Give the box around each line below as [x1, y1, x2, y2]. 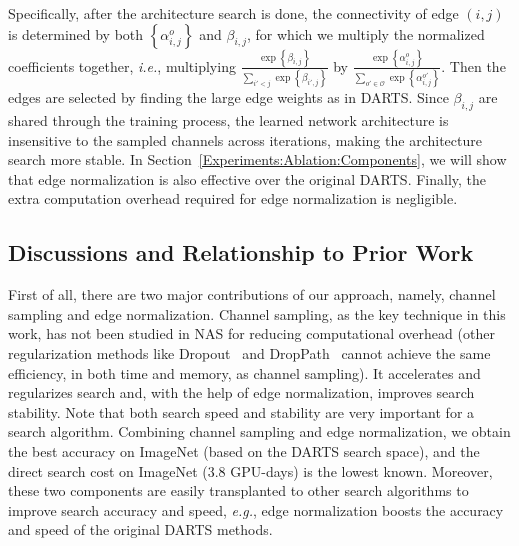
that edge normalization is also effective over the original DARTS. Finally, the [8, 168, 487, 189]
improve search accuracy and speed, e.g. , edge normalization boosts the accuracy [8, 499, 504, 520]
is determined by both [8, 23, 144, 44]
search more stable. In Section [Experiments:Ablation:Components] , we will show [8, 149, 507, 170]
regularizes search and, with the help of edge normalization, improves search [8, 382, 475, 403]
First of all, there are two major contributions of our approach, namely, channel [8, 284, 496, 305]
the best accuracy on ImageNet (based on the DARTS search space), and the [8, 440, 480, 461]
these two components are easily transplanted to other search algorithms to [8, 480, 469, 501]
